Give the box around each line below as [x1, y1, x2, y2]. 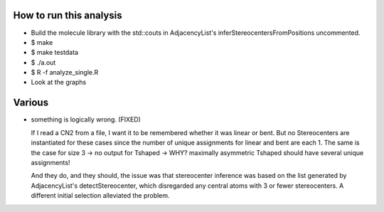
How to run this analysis [13, 9, 122, 21]
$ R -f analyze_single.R [31, 68, 99, 77]
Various [13, 97, 49, 109]
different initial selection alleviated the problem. [31, 191, 170, 200]
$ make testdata [31, 48, 78, 57]
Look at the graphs [31, 78, 87, 87]
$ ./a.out [31, 58, 56, 67]
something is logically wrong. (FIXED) [31, 115, 142, 124]
